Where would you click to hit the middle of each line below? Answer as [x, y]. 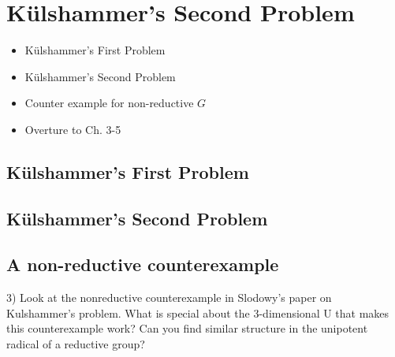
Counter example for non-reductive [109, 103]
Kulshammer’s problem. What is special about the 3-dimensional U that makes [198, 312]
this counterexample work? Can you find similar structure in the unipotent [187, 328]
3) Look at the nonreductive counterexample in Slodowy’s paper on [169, 297]
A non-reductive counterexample [143, 264]
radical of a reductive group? [76, 344]
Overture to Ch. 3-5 [73, 129]
